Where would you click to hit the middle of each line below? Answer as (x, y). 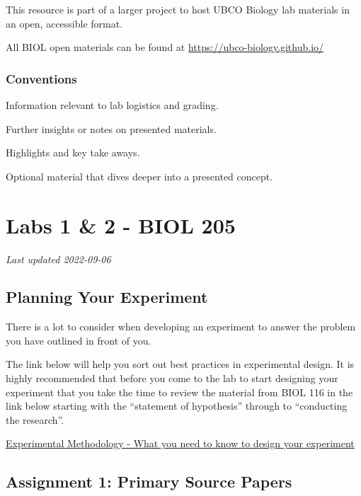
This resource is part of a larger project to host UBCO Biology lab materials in (178, 9)
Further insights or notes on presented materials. (111, 128)
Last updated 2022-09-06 (58, 259)
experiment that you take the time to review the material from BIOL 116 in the (179, 392)
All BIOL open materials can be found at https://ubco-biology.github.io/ (165, 47)
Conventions (41, 78)
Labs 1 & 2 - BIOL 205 (121, 225)
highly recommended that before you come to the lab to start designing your (172, 378)
